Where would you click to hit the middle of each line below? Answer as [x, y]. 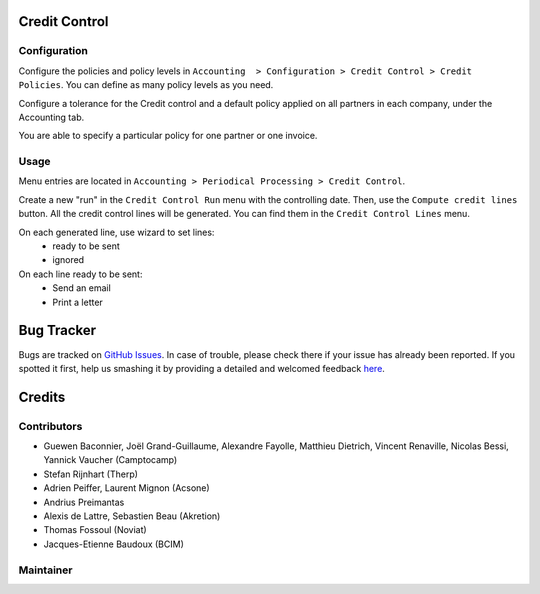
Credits [42, 396]
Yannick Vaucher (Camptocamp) [110, 460]
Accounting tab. [51, 117]
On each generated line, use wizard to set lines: [116, 232]
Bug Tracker [57, 330]
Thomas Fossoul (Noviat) [95, 530]
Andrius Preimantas [84, 502]
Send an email [82, 288]
